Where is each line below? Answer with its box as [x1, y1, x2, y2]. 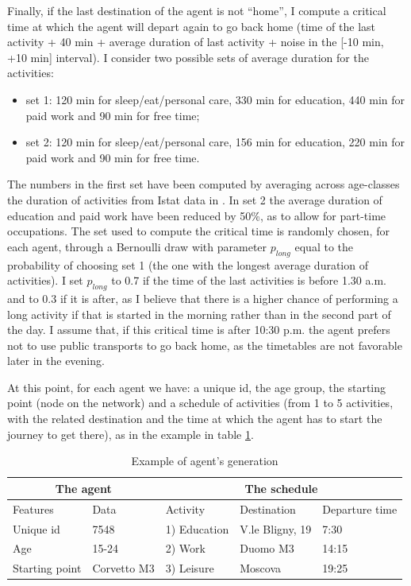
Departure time [322, 500, 398, 517]
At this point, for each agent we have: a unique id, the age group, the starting [7, 378, 386, 395]
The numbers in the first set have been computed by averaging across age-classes [7, 176, 400, 192]
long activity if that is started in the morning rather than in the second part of [7, 305, 391, 322]
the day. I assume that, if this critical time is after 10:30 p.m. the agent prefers [7, 321, 390, 338]
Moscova [240, 560, 281, 576]
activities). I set [7, 272, 83, 289]
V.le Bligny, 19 [240, 520, 312, 537]
